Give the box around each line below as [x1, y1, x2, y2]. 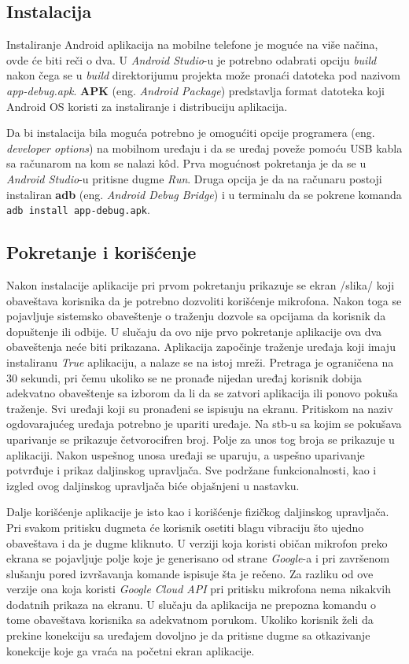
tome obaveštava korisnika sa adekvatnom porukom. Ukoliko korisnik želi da [6, 611, 374, 628]
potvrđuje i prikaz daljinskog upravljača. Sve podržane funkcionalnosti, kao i [6, 462, 377, 478]
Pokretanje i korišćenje [6, 240, 197, 264]
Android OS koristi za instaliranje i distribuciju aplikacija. [6, 98, 288, 114]
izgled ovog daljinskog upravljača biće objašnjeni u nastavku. [6, 477, 300, 493]
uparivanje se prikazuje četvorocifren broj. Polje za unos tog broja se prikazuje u [6, 430, 395, 447]
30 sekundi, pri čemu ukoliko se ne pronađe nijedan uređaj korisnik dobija [6, 369, 362, 385]
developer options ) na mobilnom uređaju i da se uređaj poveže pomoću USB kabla [6, 139, 403, 156]
